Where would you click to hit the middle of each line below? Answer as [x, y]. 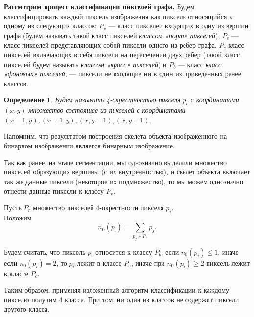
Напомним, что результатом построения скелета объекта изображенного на [115, 136]
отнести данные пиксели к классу [54, 191]
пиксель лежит [228, 262]
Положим [18, 217]
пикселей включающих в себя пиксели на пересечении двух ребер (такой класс [122, 54]
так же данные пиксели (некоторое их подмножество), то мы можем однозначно [124, 181]
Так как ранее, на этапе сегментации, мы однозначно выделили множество [115, 162]
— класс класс [200, 64]
